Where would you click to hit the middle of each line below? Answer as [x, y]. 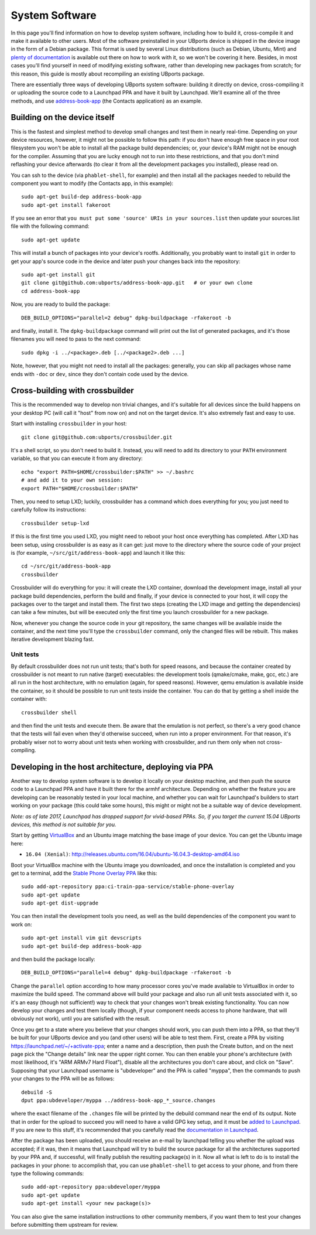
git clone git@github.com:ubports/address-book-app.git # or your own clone [137, 283]
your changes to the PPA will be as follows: [63, 1079]
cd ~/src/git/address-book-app [66, 566]
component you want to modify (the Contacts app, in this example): [92, 183]
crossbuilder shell [49, 712]
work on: [21, 924]
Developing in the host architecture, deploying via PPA [112, 767]
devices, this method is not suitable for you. [63, 824]
